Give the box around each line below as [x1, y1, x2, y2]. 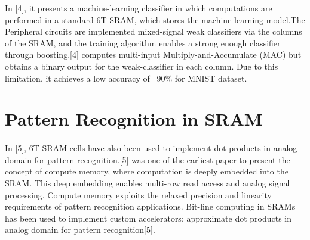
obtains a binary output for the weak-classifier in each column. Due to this [5, 60, 278, 72]
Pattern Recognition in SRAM [5, 107, 263, 131]
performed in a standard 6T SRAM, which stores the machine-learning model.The [5, 13, 305, 26]
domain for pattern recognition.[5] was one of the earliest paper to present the [5, 153, 290, 166]
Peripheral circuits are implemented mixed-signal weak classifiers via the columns [5, 25, 302, 38]
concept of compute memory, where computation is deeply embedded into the [5, 165, 288, 177]
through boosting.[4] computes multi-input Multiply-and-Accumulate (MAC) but [5, 48, 302, 61]
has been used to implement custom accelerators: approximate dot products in [5, 211, 292, 224]
